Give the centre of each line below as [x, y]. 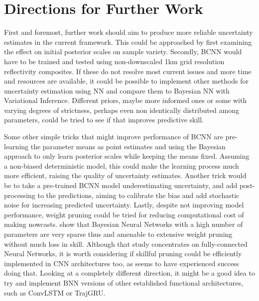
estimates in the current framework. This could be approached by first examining [128, 42]
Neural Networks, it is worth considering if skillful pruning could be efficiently [123, 253]
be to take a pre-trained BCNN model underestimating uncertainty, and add [121, 185]
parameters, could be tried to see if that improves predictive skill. [104, 120]
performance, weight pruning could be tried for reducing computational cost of [124, 214]
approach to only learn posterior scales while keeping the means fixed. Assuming [127, 156]
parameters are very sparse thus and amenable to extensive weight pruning [118, 234]
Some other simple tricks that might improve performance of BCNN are [114, 137]
